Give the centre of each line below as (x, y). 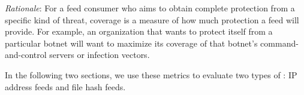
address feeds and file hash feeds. (65, 86)
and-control (26, 55)
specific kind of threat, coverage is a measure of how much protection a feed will (152, 19)
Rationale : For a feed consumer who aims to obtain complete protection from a (150, 8)
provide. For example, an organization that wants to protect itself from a (139, 31)
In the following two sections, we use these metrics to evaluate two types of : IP (151, 74)
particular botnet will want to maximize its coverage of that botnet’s (131, 43)
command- (279, 43)
